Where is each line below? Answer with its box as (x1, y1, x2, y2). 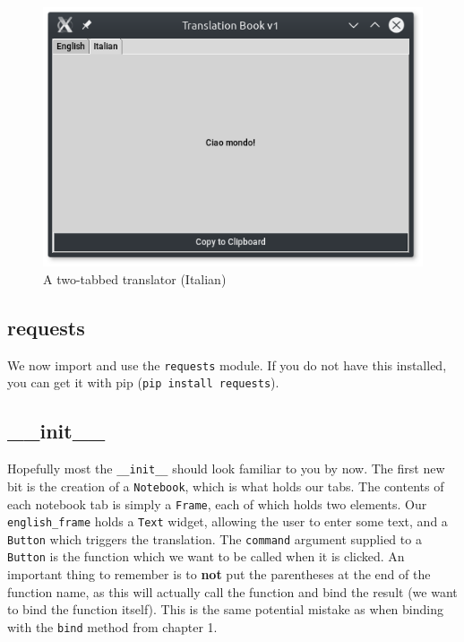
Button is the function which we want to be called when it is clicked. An (7, 547, 405, 566)
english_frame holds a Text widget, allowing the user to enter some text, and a (7, 512, 448, 531)
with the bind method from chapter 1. (7, 617, 218, 636)
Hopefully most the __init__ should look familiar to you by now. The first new (7, 459, 445, 478)
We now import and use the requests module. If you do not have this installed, (7, 355, 447, 374)
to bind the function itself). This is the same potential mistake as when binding (7, 600, 443, 619)
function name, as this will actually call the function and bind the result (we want (7, 582, 458, 601)
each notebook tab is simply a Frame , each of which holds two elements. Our (7, 494, 427, 513)
